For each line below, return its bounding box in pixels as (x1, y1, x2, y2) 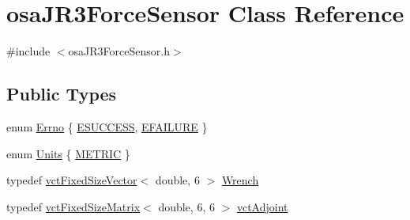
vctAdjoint (236, 198, 288, 214)
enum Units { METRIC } (6, 145, 130, 161)
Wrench (221, 172, 259, 188)
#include (6, 43, 51, 59)
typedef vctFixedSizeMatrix (6, 198, 141, 214)
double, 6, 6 (158, 198, 215, 214)
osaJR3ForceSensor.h (68, 43, 170, 59)
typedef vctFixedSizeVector (6, 172, 137, 188)
